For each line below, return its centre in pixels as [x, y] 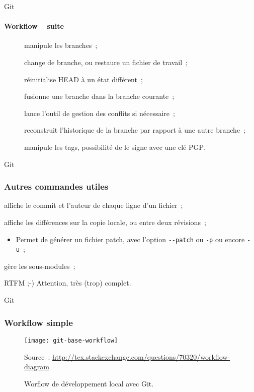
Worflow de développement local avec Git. [89, 383]
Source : [37, 356]
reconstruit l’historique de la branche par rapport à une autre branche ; [135, 130]
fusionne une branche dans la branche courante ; [99, 96]
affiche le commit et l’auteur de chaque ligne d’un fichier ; [94, 205]
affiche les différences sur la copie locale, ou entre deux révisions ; [105, 222]
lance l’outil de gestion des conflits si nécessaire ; [100, 113]
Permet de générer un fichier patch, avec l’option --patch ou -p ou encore [130, 239]
